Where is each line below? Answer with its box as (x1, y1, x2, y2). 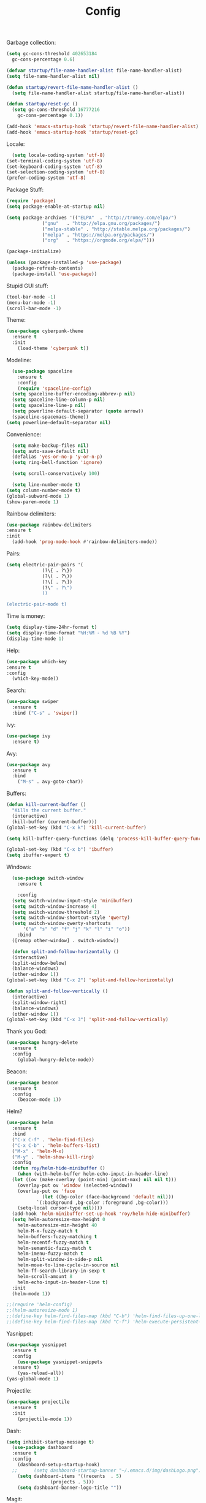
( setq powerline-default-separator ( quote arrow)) (12, 408, 144, 414)
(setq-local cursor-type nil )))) (17, 1205, 103, 1211)
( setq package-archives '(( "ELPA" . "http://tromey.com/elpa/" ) (6, 215, 177, 221)
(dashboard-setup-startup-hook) (17, 1462, 100, 1468)
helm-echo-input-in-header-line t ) (17, 1279, 109, 1285)
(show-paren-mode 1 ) (6, 498, 59, 505)
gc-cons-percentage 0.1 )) (17, 112, 84, 119)
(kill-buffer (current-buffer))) (12, 818, 97, 825)
